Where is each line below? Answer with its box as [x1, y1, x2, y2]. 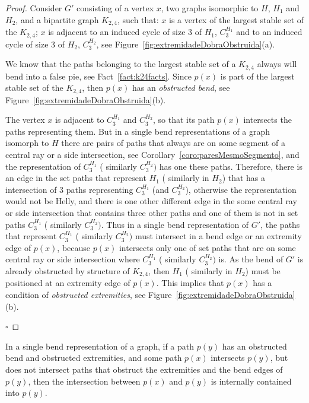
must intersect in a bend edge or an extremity [135, 230, 302, 242]
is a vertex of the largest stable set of [169, 13, 304, 26]
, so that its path [152, 113, 215, 126]
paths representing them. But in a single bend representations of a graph [5, 125, 270, 137]
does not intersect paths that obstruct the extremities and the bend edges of [5, 363, 283, 375]
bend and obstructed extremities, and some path [5, 351, 182, 364]
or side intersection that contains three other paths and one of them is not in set [5, 206, 298, 218]
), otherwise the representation [185, 183, 297, 195]
